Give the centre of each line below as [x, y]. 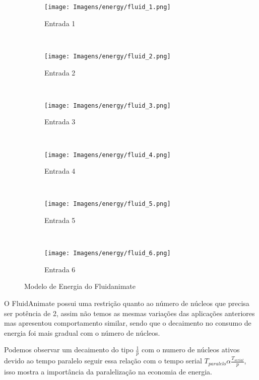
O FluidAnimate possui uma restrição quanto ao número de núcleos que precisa [127, 303]
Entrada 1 [60, 23]
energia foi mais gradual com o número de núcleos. [82, 332]
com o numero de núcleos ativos [190, 350]
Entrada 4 [60, 171]
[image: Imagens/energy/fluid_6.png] [108, 253]
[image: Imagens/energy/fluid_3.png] [108, 105]
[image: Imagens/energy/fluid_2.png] [108, 56]
